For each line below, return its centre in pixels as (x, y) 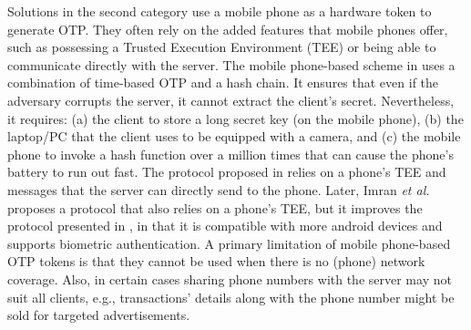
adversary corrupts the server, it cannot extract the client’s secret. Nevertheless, (231, 100)
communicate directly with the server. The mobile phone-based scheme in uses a (231, 64)
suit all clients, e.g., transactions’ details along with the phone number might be (231, 297)
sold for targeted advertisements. (99, 315)
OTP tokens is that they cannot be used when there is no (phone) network (216, 261)
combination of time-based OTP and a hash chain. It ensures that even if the (223, 82)
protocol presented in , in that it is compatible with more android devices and (225, 226)
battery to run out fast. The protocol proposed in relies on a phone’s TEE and (227, 172)
